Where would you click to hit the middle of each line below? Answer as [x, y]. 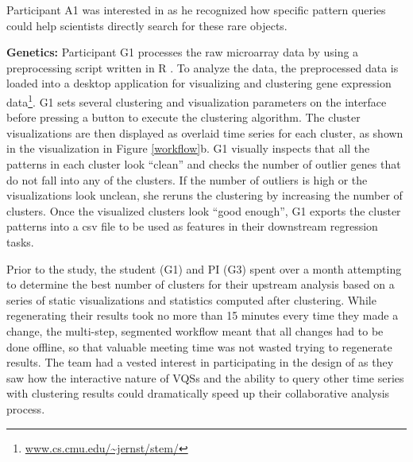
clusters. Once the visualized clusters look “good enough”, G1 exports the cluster [204, 210]
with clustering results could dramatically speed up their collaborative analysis [198, 393]
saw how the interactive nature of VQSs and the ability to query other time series [205, 377]
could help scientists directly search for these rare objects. [147, 25]
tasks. [20, 241]
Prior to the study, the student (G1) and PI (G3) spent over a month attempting [204, 268]
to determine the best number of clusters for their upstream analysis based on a [201, 284]
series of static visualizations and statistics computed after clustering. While [191, 299]
